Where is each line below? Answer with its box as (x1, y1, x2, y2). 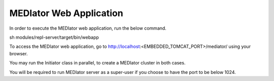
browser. (9, 50, 28, 56)
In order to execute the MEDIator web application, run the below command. (9, 25, 167, 31)
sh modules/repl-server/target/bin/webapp (9, 34, 99, 40)
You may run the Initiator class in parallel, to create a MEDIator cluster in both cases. (9, 60, 186, 66)
